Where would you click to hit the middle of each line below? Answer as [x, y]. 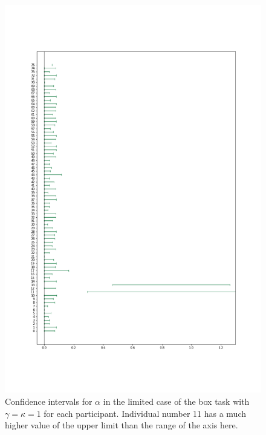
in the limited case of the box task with [176, 401]
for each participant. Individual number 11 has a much [145, 413]
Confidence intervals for [49, 401]
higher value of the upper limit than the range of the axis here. [122, 425]
